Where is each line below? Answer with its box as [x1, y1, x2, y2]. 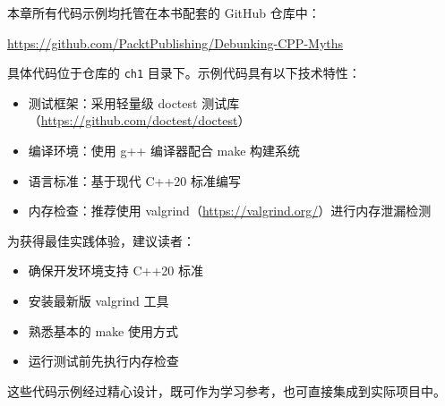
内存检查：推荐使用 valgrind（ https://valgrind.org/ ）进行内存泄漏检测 [28, 201, 432, 220]
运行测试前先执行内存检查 [28, 351, 179, 370]
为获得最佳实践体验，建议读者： [7, 231, 195, 250]
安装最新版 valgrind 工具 [28, 292, 169, 309]
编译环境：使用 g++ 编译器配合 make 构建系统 [28, 141, 301, 160]
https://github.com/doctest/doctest [40, 111, 238, 130]
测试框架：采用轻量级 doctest [28, 93, 198, 112]
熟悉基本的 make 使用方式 [28, 321, 178, 340]
